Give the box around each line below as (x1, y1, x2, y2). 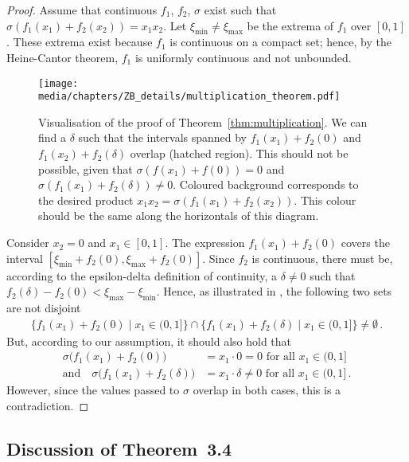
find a (38, 129, 67, 146)
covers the (341, 234, 390, 251)
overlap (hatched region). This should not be (130, 145, 349, 162)
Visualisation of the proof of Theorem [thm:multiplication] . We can (38, 113, 368, 130)
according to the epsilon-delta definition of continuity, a (6, 267, 278, 284)
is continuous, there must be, (251, 249, 393, 266)
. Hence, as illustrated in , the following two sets (156, 283, 392, 300)
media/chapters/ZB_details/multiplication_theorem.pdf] (38, 91, 341, 103)
